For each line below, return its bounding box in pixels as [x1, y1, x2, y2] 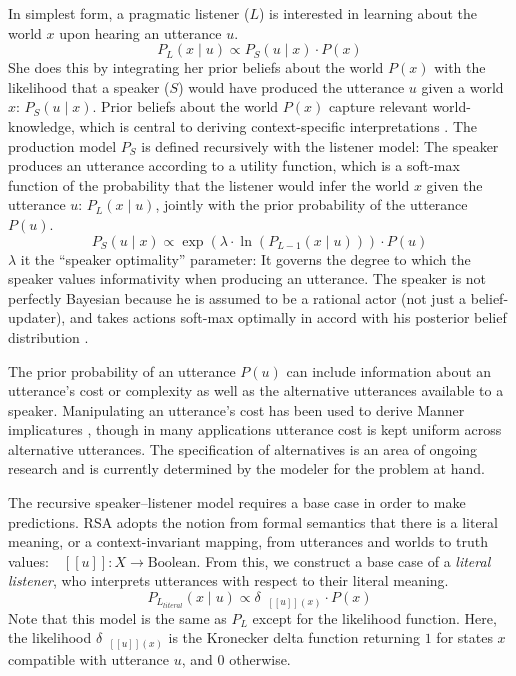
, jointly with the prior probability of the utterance [155, 194, 468, 215]
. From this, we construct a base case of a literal [196, 550, 491, 571]
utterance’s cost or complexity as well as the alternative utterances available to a [8, 380, 504, 401]
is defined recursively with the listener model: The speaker [141, 135, 499, 156]
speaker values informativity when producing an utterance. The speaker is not [8, 268, 487, 289]
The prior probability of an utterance [8, 360, 236, 381]
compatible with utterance [8, 648, 170, 669]
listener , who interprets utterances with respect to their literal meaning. [8, 570, 449, 591]
